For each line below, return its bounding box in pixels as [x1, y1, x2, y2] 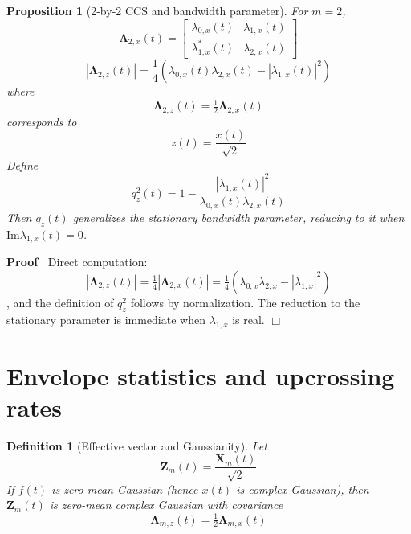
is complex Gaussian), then [236, 480, 369, 497]
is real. [232, 310, 265, 327]
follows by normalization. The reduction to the [130, 294, 360, 310]
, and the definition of [6, 294, 114, 310]
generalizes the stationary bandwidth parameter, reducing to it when [72, 208, 405, 225]
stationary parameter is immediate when [6, 310, 205, 327]
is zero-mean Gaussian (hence [51, 480, 198, 497]
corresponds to [6, 113, 77, 129]
